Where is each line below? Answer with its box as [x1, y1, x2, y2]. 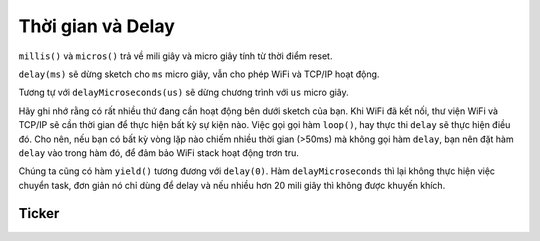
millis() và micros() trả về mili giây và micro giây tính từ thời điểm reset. [18, 50, 333, 62]
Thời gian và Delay [18, 15, 175, 37]
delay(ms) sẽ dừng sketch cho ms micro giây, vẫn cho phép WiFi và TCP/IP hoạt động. [18, 68, 380, 80]
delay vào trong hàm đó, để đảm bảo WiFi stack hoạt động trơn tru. [18, 146, 299, 159]
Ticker [18, 205, 60, 222]
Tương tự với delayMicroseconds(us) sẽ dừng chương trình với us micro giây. [18, 86, 349, 99]
